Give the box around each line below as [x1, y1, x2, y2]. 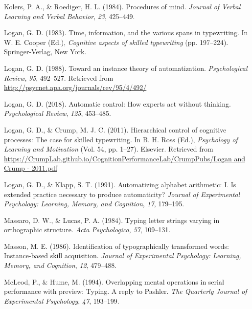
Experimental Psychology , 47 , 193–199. [4, 295, 119, 306]
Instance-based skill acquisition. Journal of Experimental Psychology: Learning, [4, 250, 241, 261]
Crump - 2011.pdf [4, 163, 57, 173]
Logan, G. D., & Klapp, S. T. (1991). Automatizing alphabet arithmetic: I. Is [4, 179, 236, 189]
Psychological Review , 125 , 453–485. [4, 108, 111, 118]
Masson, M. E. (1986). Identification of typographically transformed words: [4, 241, 229, 251]
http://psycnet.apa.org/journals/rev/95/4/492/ [4, 82, 147, 92]
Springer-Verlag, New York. [4, 46, 87, 57]
